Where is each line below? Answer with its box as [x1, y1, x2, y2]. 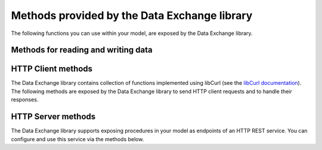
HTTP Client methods [11, 64, 92, 74]
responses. [11, 96, 39, 103]
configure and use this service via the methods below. [11, 135, 144, 142]
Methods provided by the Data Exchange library [11, 9, 253, 22]
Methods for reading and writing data [11, 45, 153, 55]
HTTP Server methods [11, 111, 96, 122]
